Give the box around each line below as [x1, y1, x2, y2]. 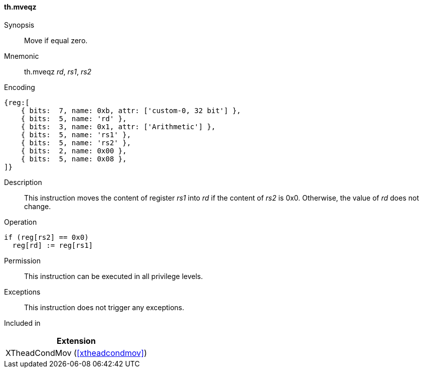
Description [4, 177, 42, 187]
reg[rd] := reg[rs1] [12, 241, 93, 249]
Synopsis [4, 20, 35, 29]
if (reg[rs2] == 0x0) [4, 233, 89, 241]
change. [24, 202, 51, 211]
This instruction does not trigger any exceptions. [24, 303, 185, 312]
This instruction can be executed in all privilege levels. [24, 271, 203, 281]
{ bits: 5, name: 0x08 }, [21, 154, 127, 163]
